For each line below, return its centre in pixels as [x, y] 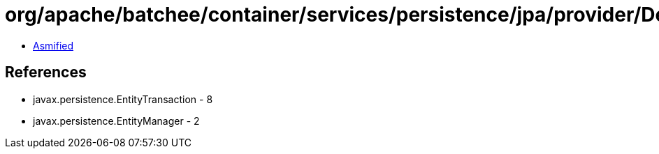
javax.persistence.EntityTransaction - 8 [123, 99]
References [46, 72]
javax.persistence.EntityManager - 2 [116, 121]
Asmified [53, 45]
